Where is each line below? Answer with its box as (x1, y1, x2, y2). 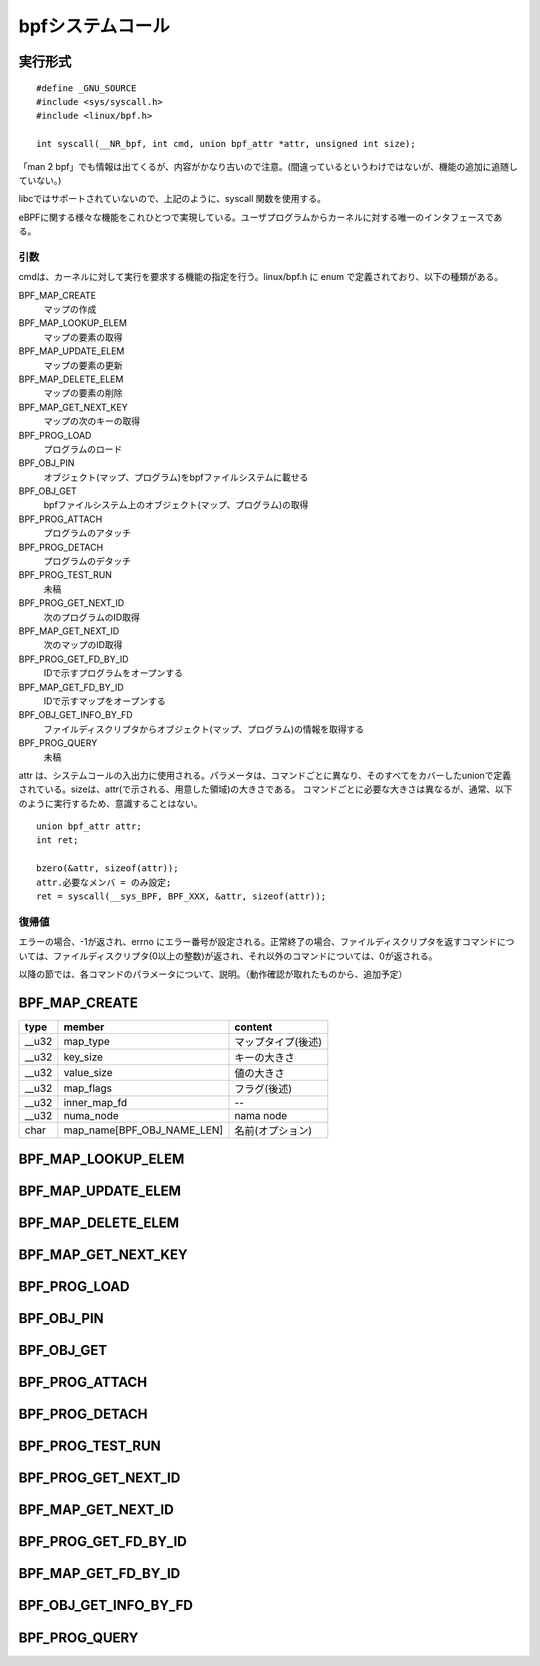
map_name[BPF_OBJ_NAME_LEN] (63, 1123, 224, 1137)
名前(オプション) (234, 1123, 312, 1137)
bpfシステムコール (18, 15, 170, 37)
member (63, 1020, 105, 1034)
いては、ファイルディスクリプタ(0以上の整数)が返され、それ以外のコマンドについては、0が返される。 (18, 950, 438, 962)
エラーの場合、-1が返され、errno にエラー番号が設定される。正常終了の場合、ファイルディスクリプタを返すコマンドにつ (18, 936, 515, 948)
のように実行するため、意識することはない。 (18, 797, 203, 809)
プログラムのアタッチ (43, 527, 132, 539)
